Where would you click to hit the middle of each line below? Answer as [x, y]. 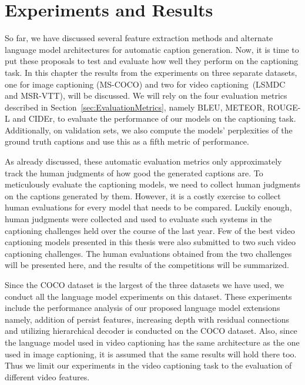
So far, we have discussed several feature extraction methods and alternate [139, 38]
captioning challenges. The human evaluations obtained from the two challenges [148, 253]
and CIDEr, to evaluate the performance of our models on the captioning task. [154, 118]
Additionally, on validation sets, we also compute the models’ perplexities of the [149, 130]
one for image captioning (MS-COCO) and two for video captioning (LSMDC [145, 84]
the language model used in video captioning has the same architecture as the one [152, 342]
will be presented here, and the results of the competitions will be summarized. [147, 265]
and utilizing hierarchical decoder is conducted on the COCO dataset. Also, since [151, 331]
